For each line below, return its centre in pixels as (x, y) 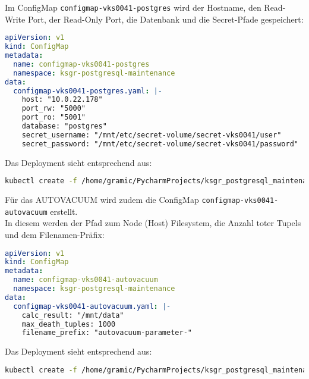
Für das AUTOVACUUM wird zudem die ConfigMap (102, 200)
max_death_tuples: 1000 (69, 324)
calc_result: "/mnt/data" (73, 315)
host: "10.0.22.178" (62, 100)
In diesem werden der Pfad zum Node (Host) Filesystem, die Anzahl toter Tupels (153, 223)
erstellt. (64, 211)
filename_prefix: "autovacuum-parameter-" (107, 333)
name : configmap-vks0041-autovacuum (86, 280)
